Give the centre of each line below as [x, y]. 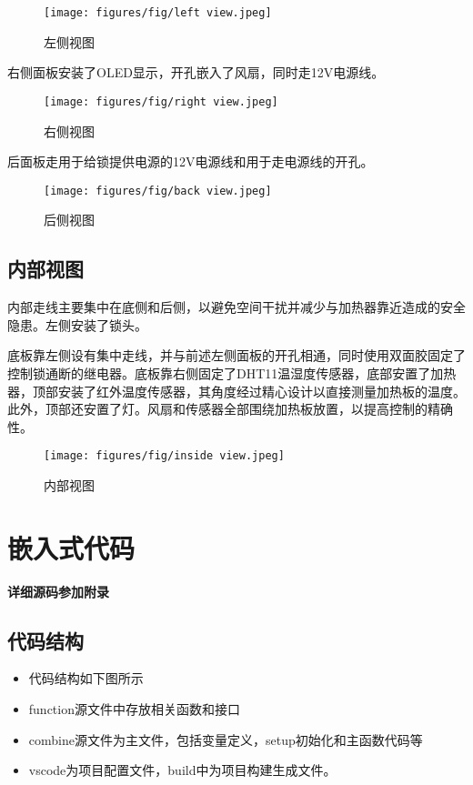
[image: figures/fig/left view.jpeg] [158, 13]
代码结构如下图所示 [86, 678]
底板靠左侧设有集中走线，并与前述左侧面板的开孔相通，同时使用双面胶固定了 [236, 355]
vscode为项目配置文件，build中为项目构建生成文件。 [182, 770]
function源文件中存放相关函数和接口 [134, 709]
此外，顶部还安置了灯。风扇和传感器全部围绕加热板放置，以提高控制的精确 [230, 409]
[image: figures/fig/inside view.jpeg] [164, 456]
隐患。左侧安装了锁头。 [77, 324]
